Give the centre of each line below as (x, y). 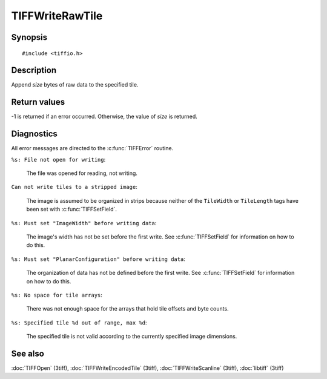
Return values (38, 102)
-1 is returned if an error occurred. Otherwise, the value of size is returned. (104, 117)
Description (34, 71)
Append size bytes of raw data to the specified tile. (75, 85)
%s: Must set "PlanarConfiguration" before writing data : (98, 259)
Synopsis (29, 37)
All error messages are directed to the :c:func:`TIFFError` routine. (92, 148)
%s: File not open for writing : (58, 159)
